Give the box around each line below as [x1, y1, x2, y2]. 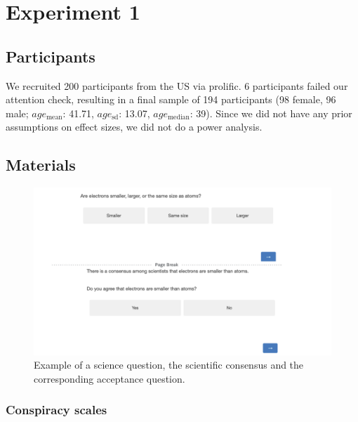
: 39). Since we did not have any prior [190, 105, 352, 120]
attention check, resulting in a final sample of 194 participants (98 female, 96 [6, 92, 336, 107]
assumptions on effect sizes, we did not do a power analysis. [6, 119, 263, 134]
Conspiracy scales [6, 401, 107, 418]
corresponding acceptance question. [34, 371, 185, 385]
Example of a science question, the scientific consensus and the [34, 357, 304, 372]
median [167, 114, 190, 121]
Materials [6, 154, 76, 176]
